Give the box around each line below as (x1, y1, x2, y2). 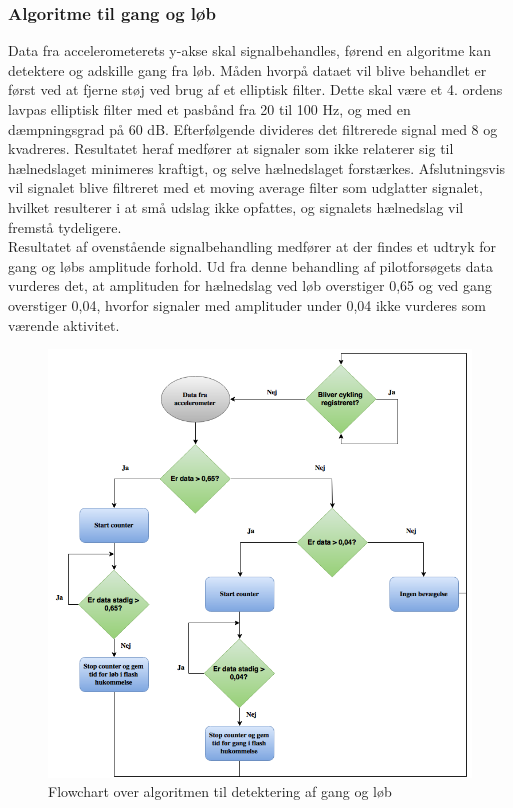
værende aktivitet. (8, 314, 120, 335)
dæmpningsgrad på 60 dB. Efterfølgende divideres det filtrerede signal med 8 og (8, 118, 498, 139)
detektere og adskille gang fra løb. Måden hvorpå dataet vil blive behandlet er (8, 59, 487, 80)
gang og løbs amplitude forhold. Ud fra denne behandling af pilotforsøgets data (8, 255, 493, 276)
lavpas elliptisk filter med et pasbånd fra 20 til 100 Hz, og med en (8, 99, 411, 119)
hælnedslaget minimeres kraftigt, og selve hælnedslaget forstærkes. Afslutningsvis (8, 157, 506, 178)
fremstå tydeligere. (8, 216, 122, 237)
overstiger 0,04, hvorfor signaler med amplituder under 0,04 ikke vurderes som (8, 294, 486, 315)
